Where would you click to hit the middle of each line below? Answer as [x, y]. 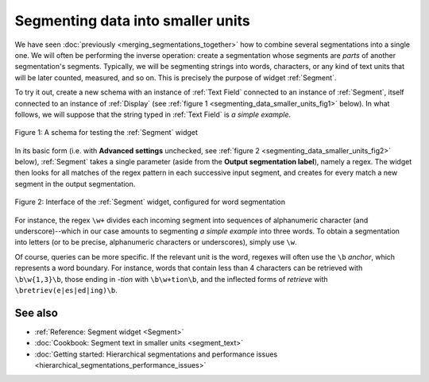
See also [37, 313]
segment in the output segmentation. [75, 183]
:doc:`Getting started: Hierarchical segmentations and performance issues [156, 354]
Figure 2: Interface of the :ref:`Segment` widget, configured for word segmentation [150, 202]
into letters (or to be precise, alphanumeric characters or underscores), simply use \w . [156, 242]
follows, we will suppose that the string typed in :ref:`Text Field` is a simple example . [153, 114]
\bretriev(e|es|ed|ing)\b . [66, 290]
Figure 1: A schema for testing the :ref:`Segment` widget [106, 133]
